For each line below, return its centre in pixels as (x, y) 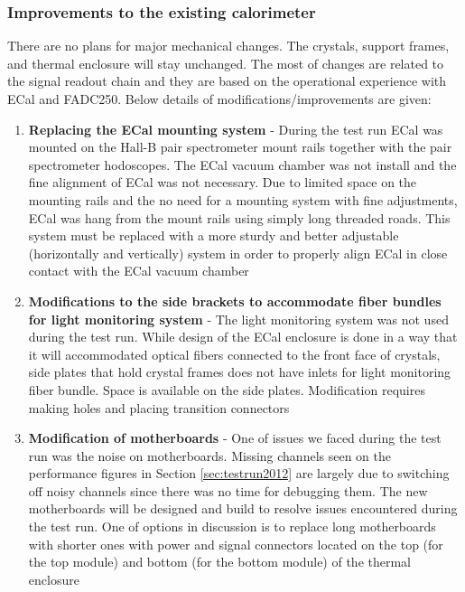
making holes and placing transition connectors (159, 407)
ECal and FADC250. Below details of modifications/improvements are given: (219, 99)
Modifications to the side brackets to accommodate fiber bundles (235, 301)
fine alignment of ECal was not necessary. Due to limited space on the (223, 182)
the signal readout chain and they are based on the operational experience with (227, 81)
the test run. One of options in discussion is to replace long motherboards (232, 526)
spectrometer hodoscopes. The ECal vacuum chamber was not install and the (242, 164)
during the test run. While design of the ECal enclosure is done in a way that (243, 337)
